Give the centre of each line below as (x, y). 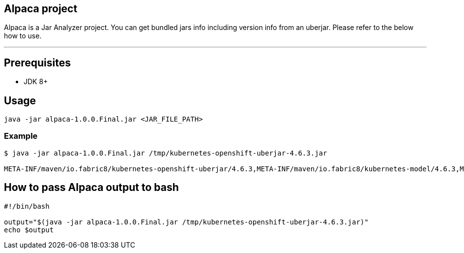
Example (21, 136)
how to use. (23, 36)
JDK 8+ (36, 82)
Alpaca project (41, 9)
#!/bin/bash (27, 206)
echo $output (29, 230)
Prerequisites (37, 63)
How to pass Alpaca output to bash (91, 188)
